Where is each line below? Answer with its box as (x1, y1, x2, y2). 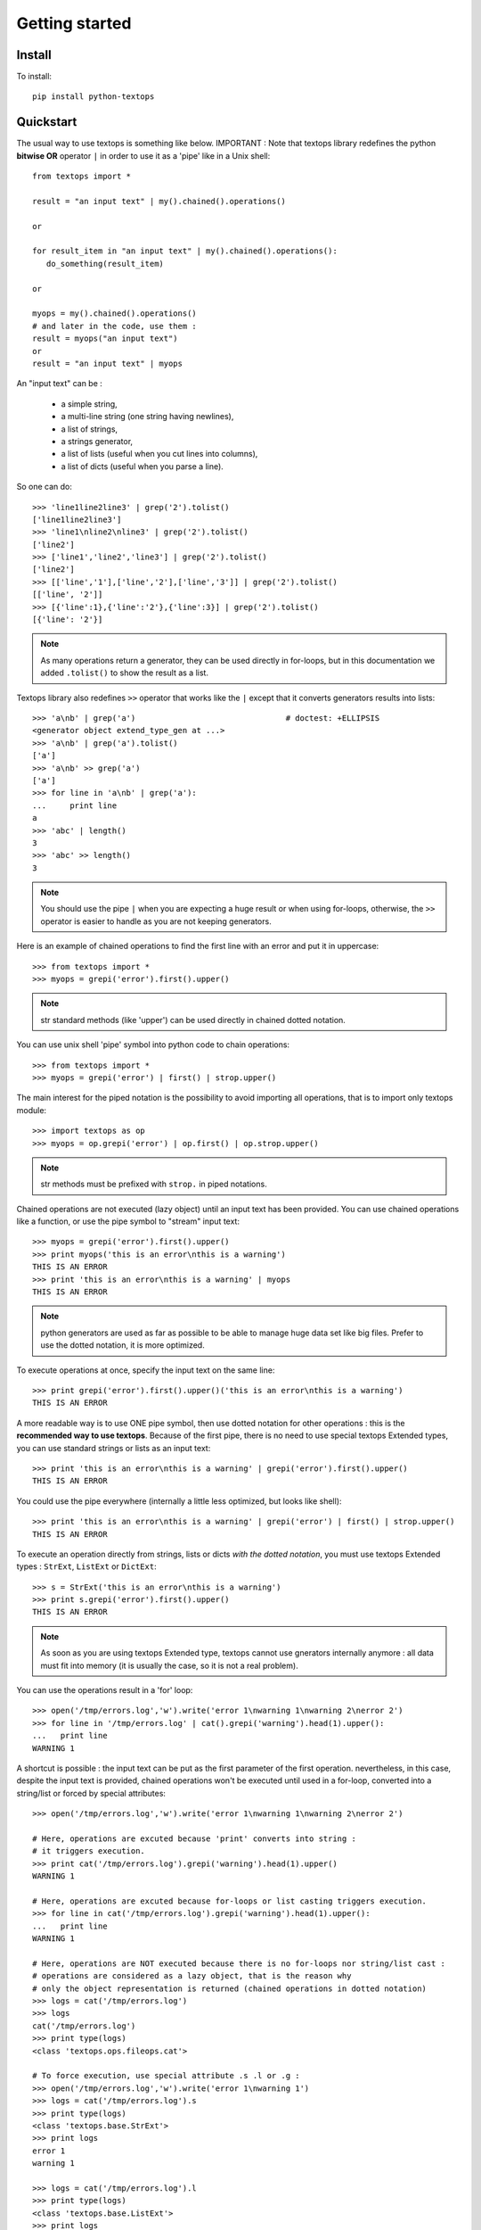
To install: (16, 71, 53, 82)
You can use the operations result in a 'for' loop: (16, 1685, 193, 1696)
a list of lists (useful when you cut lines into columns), (61, 449, 258, 459)
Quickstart (16, 114, 77, 129)
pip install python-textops (32, 92, 155, 102)
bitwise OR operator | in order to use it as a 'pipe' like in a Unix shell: (16, 150, 271, 161)
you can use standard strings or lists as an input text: (16, 1442, 211, 1453)
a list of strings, (61, 424, 118, 434)
